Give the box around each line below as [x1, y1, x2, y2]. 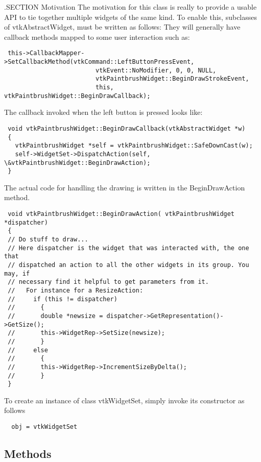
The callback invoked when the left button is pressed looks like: [4, 107, 203, 117]
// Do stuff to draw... [8, 236, 88, 243]
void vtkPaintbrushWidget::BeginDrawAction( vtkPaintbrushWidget [8, 210, 235, 218]
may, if [4, 270, 30, 277]
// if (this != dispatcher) [8, 295, 117, 303]
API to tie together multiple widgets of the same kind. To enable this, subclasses [4, 11, 257, 22]
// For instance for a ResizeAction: [8, 286, 144, 294]
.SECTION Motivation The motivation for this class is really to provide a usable [4, 2, 257, 12]
